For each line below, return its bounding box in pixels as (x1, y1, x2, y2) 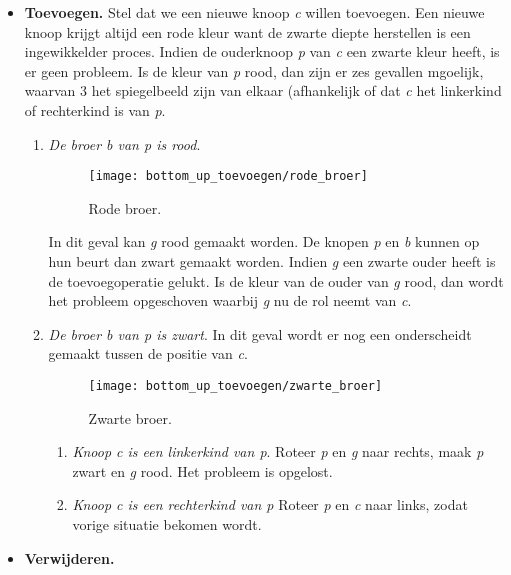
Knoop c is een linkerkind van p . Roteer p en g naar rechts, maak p (72, 441, 484, 462)
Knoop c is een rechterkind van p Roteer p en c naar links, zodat (72, 494, 468, 515)
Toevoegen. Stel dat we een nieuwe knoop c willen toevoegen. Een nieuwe (24, 2, 485, 22)
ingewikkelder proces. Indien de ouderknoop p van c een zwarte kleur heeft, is (24, 41, 500, 62)
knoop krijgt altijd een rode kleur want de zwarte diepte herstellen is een (24, 21, 471, 42)
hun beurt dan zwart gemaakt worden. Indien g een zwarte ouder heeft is (48, 251, 496, 271)
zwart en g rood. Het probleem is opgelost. (72, 460, 333, 481)
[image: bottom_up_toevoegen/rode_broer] (88, 169, 368, 184)
